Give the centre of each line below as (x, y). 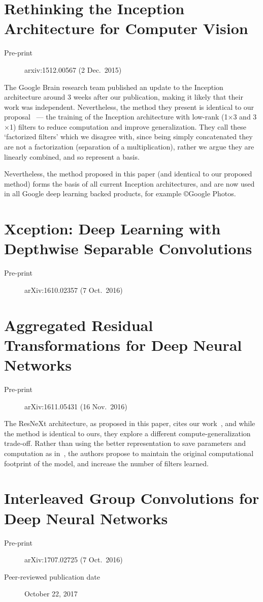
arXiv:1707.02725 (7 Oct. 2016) (74, 560)
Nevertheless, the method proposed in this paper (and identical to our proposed (128, 174)
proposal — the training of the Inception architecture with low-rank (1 (116, 117)
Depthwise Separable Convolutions (128, 248)
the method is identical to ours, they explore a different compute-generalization (127, 433)
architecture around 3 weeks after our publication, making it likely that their (124, 97)
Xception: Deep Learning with (112, 229)
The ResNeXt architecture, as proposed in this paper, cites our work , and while (130, 423)
